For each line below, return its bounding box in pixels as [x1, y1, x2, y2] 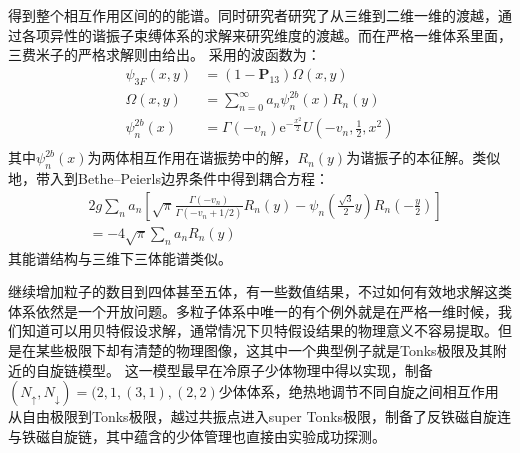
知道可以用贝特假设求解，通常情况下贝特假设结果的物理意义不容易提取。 [21, 320, 498, 341]
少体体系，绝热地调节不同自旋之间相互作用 [218, 381, 499, 402]
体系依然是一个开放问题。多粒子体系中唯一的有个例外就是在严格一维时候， [8, 300, 498, 321]
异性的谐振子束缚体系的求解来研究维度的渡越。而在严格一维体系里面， [49, 24, 512, 45]
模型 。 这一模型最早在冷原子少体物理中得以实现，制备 [77, 359, 433, 380]
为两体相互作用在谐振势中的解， [87, 147, 298, 168]
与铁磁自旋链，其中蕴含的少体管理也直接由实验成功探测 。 [8, 425, 386, 446]
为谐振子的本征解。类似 [346, 147, 501, 168]
